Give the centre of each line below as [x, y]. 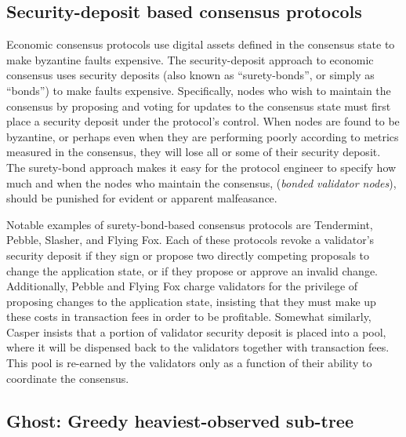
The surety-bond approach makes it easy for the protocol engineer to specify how [201, 167]
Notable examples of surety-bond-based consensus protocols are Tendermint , [190, 224]
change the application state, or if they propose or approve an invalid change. [192, 270]
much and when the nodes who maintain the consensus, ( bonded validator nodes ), [201, 182]
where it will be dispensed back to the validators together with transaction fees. [198, 347]
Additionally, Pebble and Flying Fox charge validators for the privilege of [182, 286]
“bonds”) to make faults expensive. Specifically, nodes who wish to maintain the [199, 90]
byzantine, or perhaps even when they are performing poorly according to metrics [203, 136]
